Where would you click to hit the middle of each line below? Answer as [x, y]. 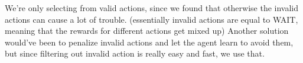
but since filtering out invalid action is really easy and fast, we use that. [135, 53]
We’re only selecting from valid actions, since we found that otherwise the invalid [152, 8]
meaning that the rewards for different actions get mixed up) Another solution [147, 31]
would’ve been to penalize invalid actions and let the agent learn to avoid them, [149, 42]
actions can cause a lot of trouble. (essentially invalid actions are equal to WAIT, [151, 19]
